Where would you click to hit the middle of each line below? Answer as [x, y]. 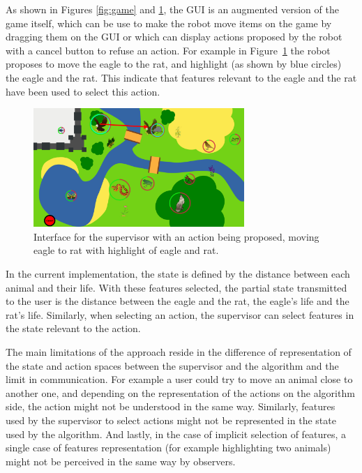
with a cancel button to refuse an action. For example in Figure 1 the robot [168, 50]
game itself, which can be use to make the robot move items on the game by [169, 23]
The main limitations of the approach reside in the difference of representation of [179, 351]
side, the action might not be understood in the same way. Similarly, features [171, 406]
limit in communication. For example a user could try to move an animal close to [179, 379]
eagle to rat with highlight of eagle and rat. [126, 250]
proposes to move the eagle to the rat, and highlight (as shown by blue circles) [174, 64]
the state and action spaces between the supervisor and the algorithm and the [172, 365]
